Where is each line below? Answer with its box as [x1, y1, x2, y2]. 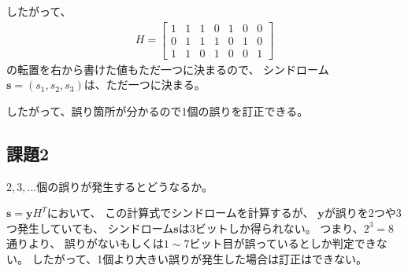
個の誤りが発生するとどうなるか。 [36, 178, 213, 194]
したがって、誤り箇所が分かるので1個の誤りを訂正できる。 [6, 102, 309, 119]
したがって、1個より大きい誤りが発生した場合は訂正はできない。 [32, 251, 367, 267]
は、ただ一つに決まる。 [83, 76, 206, 93]
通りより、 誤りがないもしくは [6, 235, 164, 252]
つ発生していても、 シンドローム [6, 219, 174, 236]
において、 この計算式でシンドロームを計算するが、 [46, 204, 314, 221]
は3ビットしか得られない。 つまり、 [178, 219, 364, 236]
